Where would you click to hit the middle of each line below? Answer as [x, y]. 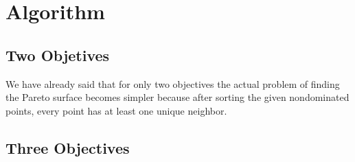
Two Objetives [58, 55]
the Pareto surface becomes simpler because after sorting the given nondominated [177, 97]
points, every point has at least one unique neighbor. [116, 110]
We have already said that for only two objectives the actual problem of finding [173, 83]
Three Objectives [68, 147]
